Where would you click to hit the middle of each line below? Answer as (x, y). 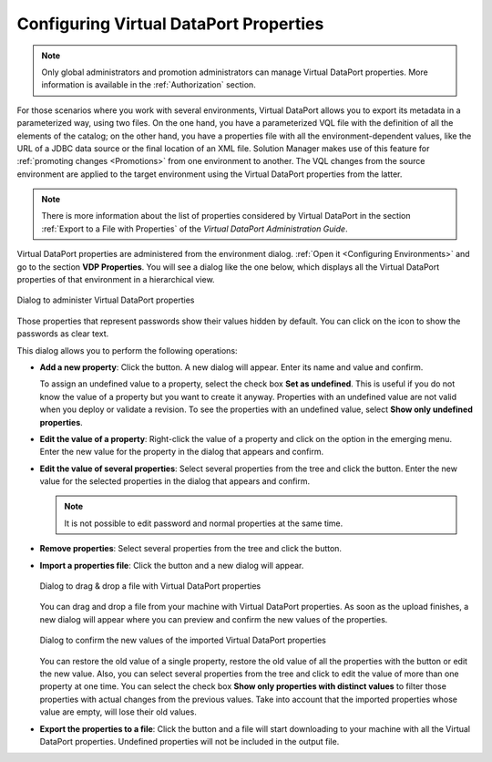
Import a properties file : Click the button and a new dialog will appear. (172, 565)
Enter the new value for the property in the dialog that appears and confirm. (182, 452)
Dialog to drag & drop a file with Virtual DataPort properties (150, 586)
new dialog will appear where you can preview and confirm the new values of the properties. (214, 619)
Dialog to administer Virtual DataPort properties (106, 300)
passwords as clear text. (63, 334)
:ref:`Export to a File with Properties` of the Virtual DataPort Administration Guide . (195, 229)
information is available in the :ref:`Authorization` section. (149, 85)
